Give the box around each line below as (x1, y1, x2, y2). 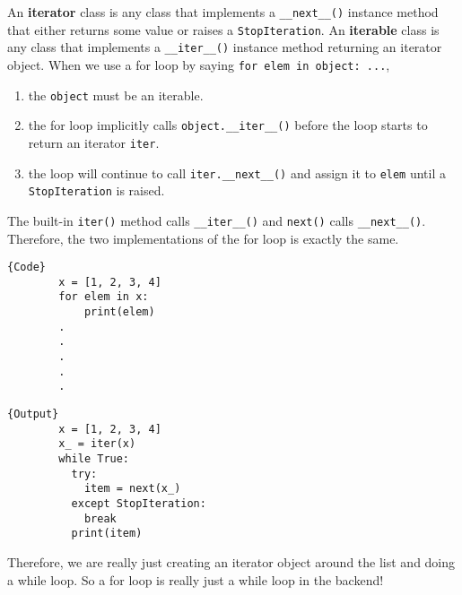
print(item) (71, 527, 143, 540)
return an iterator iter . (28, 133, 160, 151)
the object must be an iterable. (28, 85, 204, 104)
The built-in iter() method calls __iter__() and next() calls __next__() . (7, 211, 426, 229)
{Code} (7, 261, 46, 274)
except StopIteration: (71, 497, 206, 510)
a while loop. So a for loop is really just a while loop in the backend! (7, 570, 384, 589)
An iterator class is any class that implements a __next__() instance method (7, 3, 439, 21)
